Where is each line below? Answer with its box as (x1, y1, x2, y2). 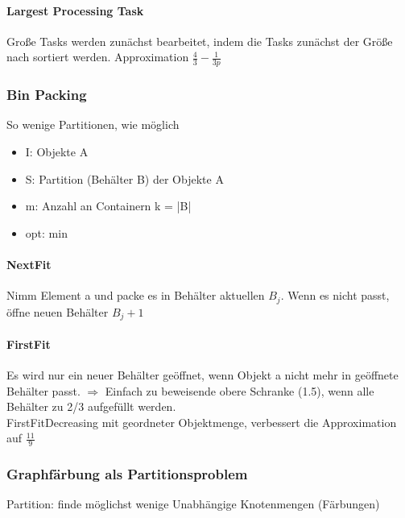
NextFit (6, 256, 52, 272)
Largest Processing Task (6, 2, 144, 19)
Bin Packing (6, 85, 87, 105)
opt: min (25, 224, 68, 241)
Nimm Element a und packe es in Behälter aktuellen (6, 287, 265, 304)
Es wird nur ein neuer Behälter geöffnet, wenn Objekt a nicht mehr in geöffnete (6, 366, 399, 383)
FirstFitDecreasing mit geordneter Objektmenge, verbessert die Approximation (6, 413, 397, 430)
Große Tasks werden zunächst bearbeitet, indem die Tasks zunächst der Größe (6, 32, 393, 49)
